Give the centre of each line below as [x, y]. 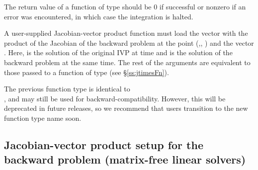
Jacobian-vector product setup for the [104, 144]
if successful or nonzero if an [203, 6]
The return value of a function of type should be [78, 6]
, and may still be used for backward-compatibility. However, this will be [115, 98]
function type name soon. [43, 118]
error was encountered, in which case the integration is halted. [99, 16]
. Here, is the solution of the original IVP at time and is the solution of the [118, 52]
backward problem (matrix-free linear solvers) [125, 159]
